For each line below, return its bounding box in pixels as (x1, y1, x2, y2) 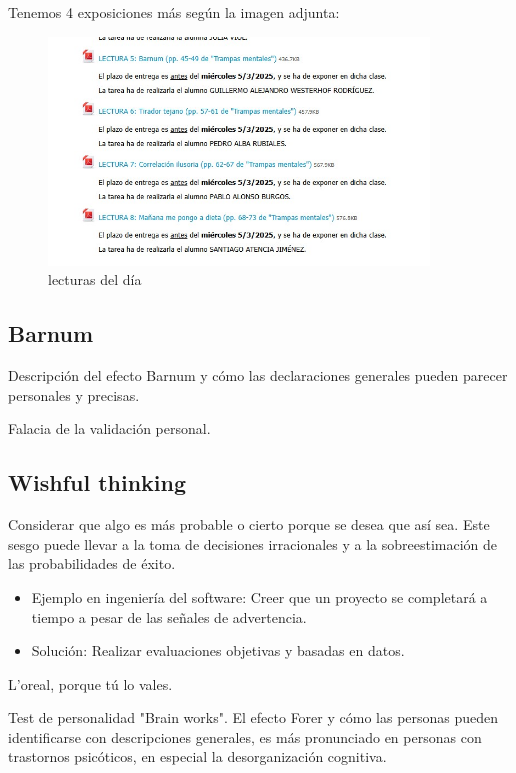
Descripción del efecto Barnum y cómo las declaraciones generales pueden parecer (8, 365, 508, 386)
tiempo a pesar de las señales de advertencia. (31, 606, 307, 627)
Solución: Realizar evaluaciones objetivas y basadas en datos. (31, 640, 405, 661)
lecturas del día (48, 269, 142, 290)
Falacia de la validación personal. (8, 418, 211, 439)
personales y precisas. (8, 384, 140, 405)
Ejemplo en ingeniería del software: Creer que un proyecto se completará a (31, 586, 488, 607)
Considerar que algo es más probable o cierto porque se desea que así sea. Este (8, 514, 490, 535)
